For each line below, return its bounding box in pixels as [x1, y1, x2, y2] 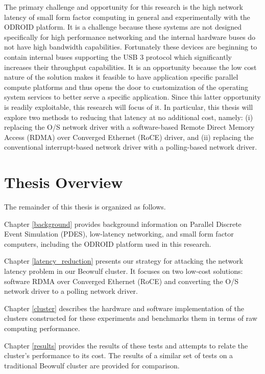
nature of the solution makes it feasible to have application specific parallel [4, 72, 238, 82]
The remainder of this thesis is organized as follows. [4, 201, 166, 212]
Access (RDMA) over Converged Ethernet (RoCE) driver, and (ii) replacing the [4, 131, 254, 142]
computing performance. [4, 322, 80, 333]
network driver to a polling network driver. [4, 286, 138, 296]
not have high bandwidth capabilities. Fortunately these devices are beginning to [4, 41, 257, 52]
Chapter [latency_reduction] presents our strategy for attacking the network [4, 255, 243, 266]
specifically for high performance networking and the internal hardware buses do [4, 31, 256, 42]
